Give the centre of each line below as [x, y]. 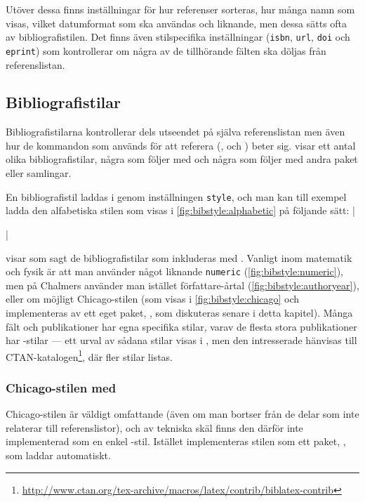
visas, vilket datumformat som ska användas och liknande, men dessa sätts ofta [177, 23]
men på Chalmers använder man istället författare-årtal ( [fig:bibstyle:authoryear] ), [182, 285]
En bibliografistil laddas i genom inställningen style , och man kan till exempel [176, 196]
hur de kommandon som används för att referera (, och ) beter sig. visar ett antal [181, 145]
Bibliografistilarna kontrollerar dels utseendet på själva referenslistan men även [175, 132]
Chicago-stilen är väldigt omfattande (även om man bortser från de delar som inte [182, 414]
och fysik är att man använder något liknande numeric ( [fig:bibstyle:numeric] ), [174, 271]
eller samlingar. [39, 173]
